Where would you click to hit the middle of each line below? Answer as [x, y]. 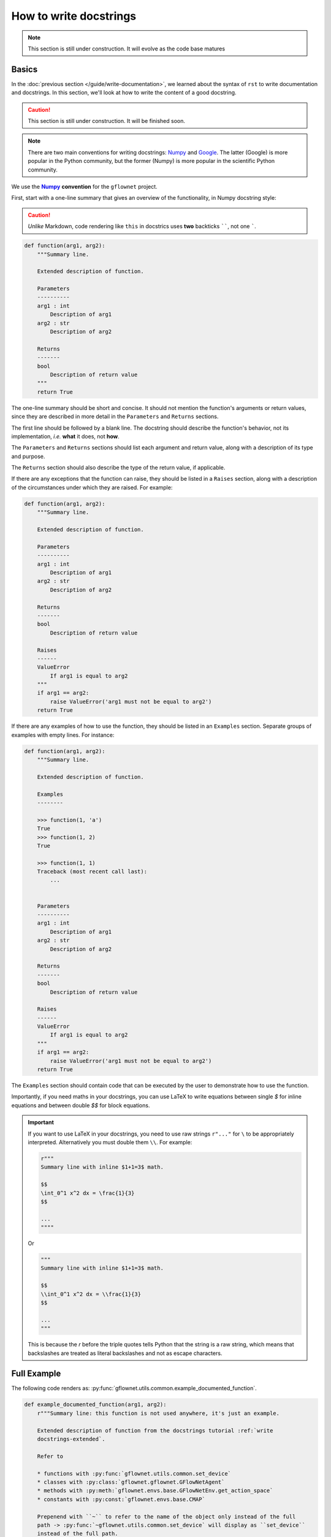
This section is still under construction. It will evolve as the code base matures [127, 49]
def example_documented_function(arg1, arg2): [95, 1405]
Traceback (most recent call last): [92, 872]
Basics [25, 69]
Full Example [36, 1374]
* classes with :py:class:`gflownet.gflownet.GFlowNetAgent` [131, 1482]
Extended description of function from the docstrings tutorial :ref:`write [155, 1430]
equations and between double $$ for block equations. [81, 1105]
